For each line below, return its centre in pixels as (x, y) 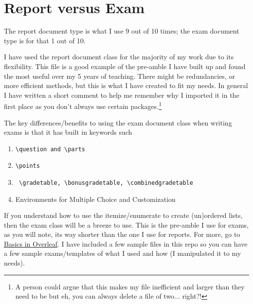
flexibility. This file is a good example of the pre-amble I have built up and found (125, 66)
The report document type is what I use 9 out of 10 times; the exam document (122, 31)
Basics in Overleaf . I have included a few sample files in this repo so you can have (126, 243)
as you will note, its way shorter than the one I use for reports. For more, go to (122, 234)
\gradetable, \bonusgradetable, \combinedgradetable (106, 183)
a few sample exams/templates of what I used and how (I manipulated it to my (123, 253)
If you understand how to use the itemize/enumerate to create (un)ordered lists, (123, 215)
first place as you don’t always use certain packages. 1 (83, 105)
